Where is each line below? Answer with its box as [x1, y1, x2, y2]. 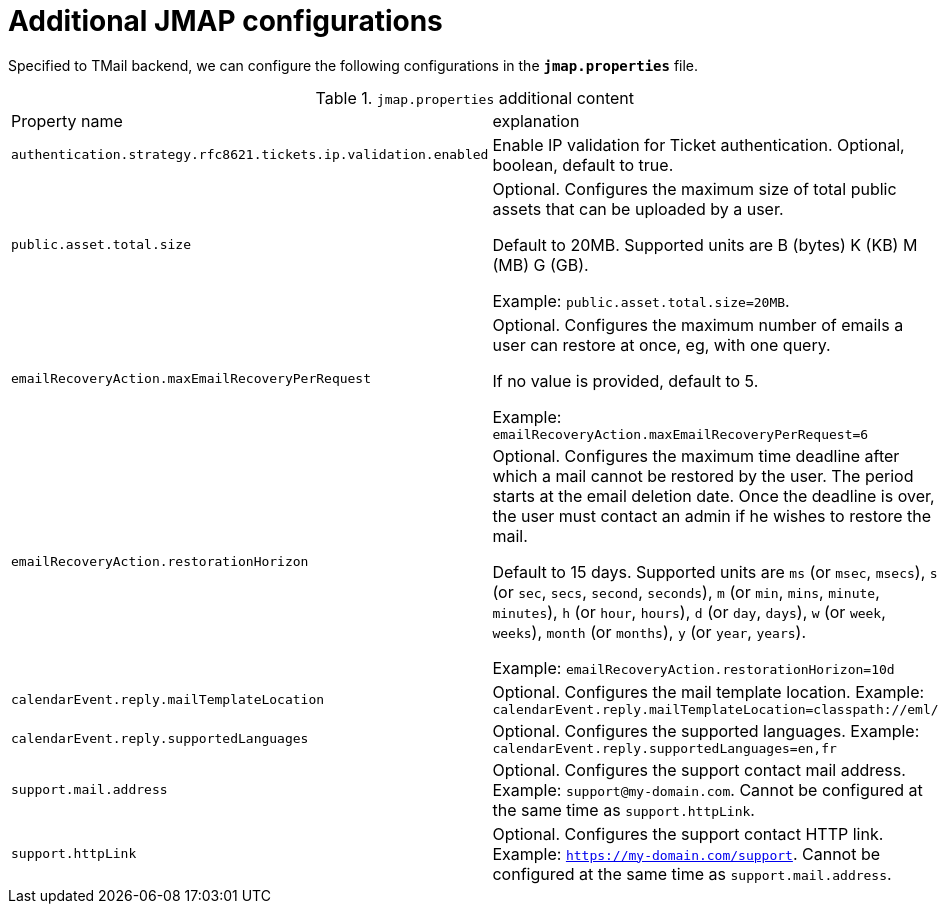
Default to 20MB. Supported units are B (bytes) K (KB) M [492, 234, 918, 255]
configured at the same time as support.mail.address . [492, 863, 892, 884]
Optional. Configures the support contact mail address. [492, 759, 906, 780]
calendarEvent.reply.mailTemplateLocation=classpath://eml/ [492, 701, 939, 717]
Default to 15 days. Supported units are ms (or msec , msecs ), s [492, 561, 938, 582]
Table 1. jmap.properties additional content [315, 87, 634, 108]
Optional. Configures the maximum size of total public [492, 178, 897, 199]
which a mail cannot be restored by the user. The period [492, 465, 914, 486]
